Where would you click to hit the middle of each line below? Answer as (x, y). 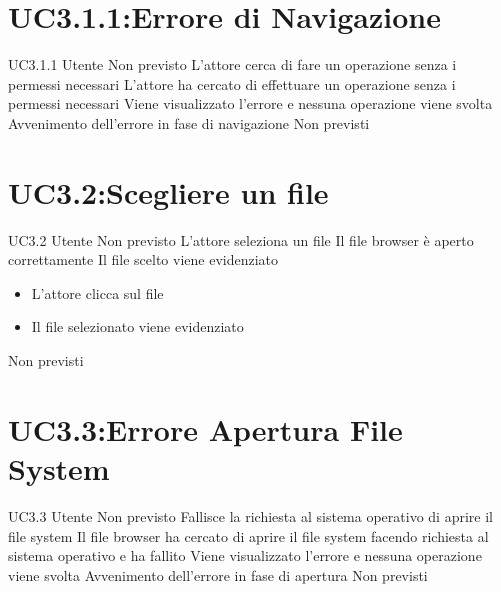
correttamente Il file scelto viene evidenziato (143, 259)
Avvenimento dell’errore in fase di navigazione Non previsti (189, 122)
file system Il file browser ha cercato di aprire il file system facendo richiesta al (248, 535)
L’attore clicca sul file (97, 292)
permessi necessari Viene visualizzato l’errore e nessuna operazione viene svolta (250, 103)
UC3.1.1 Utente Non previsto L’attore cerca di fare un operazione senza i (232, 64)
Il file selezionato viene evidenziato (137, 326)
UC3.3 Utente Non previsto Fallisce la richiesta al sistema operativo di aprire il (250, 515)
